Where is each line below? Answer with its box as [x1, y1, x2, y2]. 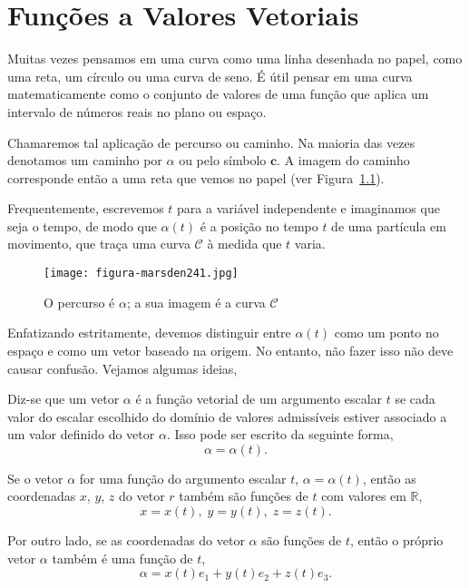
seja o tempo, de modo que [7, 216, 157, 235]
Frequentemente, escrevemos [7, 199, 164, 218]
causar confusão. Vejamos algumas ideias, [7, 358, 238, 377]
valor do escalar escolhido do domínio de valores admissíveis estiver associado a [7, 407, 447, 426]
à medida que [207, 234, 282, 253]
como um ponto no [334, 323, 439, 342]
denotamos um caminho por [7, 151, 162, 170]
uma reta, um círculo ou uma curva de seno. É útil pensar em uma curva [7, 66, 413, 85]
